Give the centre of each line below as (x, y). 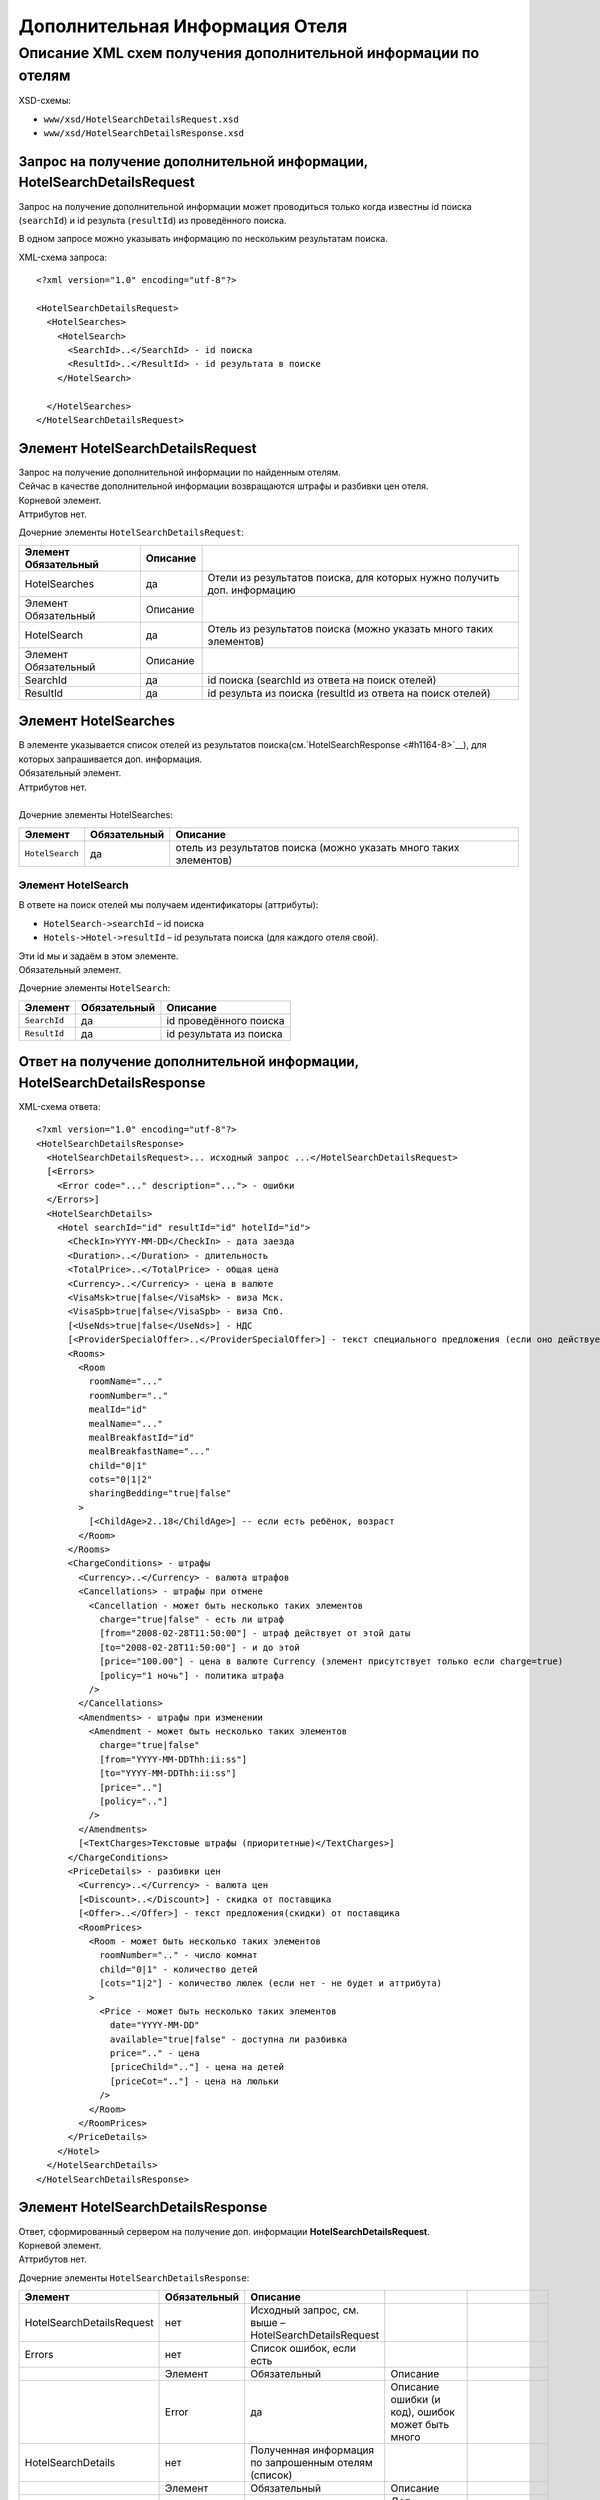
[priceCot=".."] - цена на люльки (194, 2081)
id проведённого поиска (225, 1020)
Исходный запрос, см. (305, 2310)
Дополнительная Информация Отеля (183, 26)
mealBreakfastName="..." (149, 1451)
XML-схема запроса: (63, 257)
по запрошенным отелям (312, 2463)
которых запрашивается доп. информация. (110, 759)
